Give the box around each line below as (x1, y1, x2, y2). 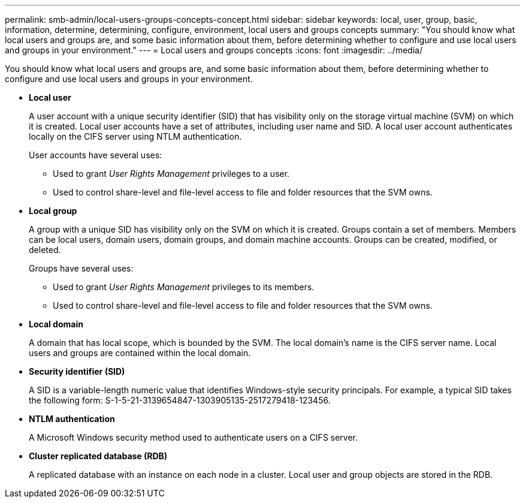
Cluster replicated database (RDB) (29, 451, 168, 461)
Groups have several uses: (29, 263, 134, 273)
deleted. (29, 245, 61, 255)
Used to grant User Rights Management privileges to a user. (53, 168, 289, 179)
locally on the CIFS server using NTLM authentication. (29, 131, 242, 141)
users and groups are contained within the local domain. (29, 348, 251, 358)
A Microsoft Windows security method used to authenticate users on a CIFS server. (29, 432, 358, 442)
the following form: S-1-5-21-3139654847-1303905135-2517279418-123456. (29, 395, 331, 405)
